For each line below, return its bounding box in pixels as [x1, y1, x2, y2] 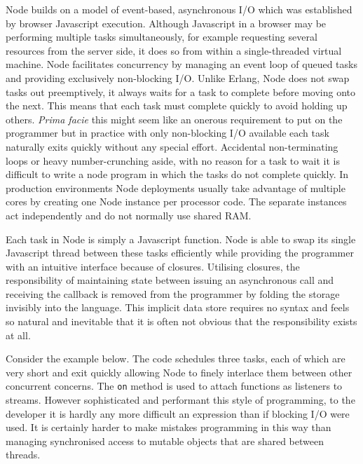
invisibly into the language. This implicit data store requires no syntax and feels [6, 300, 350, 315]
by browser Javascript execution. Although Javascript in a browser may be [6, 15, 327, 30]
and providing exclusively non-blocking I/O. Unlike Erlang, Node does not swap [6, 70, 350, 85]
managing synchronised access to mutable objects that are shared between [6, 433, 324, 448]
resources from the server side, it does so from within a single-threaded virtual [6, 43, 342, 57]
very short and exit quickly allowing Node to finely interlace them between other [6, 364, 352, 379]
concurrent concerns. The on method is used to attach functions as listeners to [6, 378, 343, 393]
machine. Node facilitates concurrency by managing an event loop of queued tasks [6, 57, 357, 71]
